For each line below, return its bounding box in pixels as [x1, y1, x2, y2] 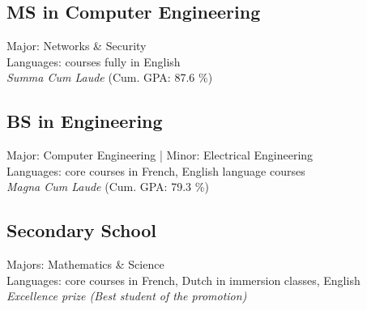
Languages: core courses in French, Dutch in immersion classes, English [6, 271, 361, 288]
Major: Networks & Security [6, 37, 147, 54]
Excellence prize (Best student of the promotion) [6, 287, 247, 304]
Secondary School [6, 218, 157, 243]
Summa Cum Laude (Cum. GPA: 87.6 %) [6, 69, 213, 86]
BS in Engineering [6, 108, 163, 134]
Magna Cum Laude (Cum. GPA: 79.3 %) [6, 178, 209, 195]
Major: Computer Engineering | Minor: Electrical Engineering [6, 147, 314, 163]
